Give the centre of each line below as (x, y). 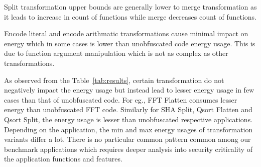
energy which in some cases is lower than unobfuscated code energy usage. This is (130, 43)
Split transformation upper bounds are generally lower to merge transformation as (130, 7)
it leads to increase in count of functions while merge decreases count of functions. (130, 16)
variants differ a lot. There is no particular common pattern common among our (127, 139)
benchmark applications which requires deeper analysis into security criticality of (128, 149)
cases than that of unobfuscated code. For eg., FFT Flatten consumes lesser (121, 99)
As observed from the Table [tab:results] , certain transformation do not (114, 80)
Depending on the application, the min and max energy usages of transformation (128, 129)
